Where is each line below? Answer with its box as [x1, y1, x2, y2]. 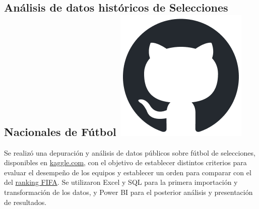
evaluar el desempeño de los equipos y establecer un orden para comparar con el [4, 167, 251, 177]
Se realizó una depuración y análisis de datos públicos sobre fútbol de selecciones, [4, 147, 255, 158]
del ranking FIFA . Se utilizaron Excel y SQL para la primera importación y [4, 177, 238, 187]
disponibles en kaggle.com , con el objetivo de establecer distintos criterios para [4, 157, 247, 168]
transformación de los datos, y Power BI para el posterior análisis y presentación [4, 186, 253, 197]
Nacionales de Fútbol [4, 123, 116, 139]
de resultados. [4, 196, 47, 207]
